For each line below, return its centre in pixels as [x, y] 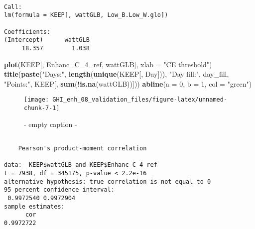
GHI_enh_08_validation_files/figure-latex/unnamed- [140, 100]
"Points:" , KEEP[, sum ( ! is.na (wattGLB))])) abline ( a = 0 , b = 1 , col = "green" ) [128, 83]
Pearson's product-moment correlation [82, 148]
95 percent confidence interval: [59, 190]
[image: [37, 100]
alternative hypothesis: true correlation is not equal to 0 [108, 181]
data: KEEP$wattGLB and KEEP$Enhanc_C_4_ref [81, 165]
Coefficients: [27, 32]
